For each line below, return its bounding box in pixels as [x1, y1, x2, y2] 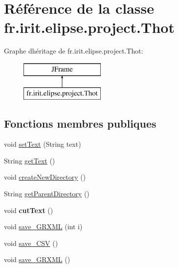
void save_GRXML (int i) [4, 221, 83, 232]
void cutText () [4, 205, 53, 215]
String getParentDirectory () [4, 188, 89, 199]
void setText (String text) [4, 139, 81, 149]
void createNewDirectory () [4, 172, 86, 182]
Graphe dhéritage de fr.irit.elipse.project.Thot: [4, 46, 143, 56]
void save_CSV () [4, 238, 58, 248]
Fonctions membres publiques [4, 116, 156, 131]
